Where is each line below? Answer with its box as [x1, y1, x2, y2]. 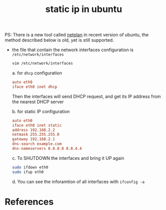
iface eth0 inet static [12, 123, 62, 128]
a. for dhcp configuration [12, 70, 62, 76]
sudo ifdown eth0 [12, 164, 49, 170]
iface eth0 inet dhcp [12, 84, 58, 89]
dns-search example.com [12, 141, 62, 146]
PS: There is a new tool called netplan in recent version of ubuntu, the [5, 32, 149, 38]
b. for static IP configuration [12, 108, 70, 114]
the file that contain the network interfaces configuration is [12, 47, 134, 53]
